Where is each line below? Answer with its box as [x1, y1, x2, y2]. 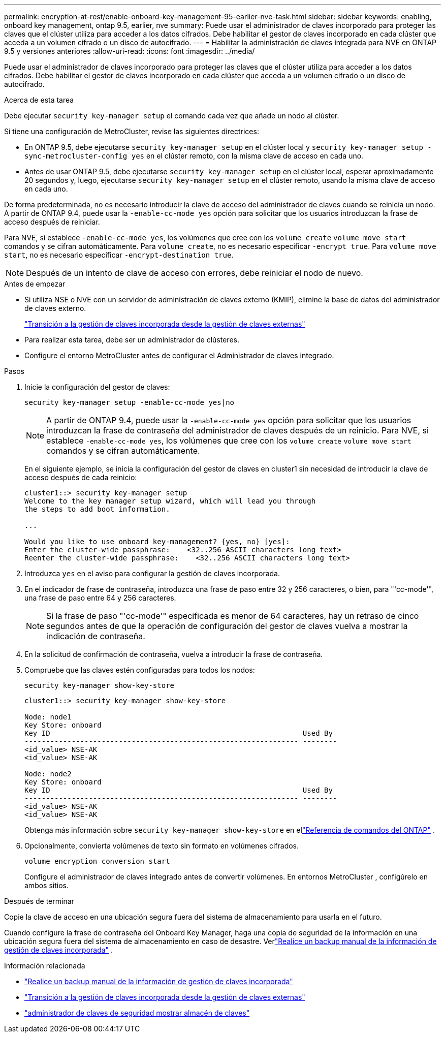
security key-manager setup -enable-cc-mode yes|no [24, 398, 235, 406]
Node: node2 [24, 770, 72, 778]
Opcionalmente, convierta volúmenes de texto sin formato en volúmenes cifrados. [24, 841, 299, 850]
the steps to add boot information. [24, 505, 170, 513]
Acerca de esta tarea [4, 96, 74, 104]
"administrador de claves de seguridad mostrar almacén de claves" [24, 1009, 250, 1017]
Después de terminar [4, 897, 74, 905]
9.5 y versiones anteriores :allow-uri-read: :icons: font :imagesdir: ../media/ [4, 47, 255, 55]
